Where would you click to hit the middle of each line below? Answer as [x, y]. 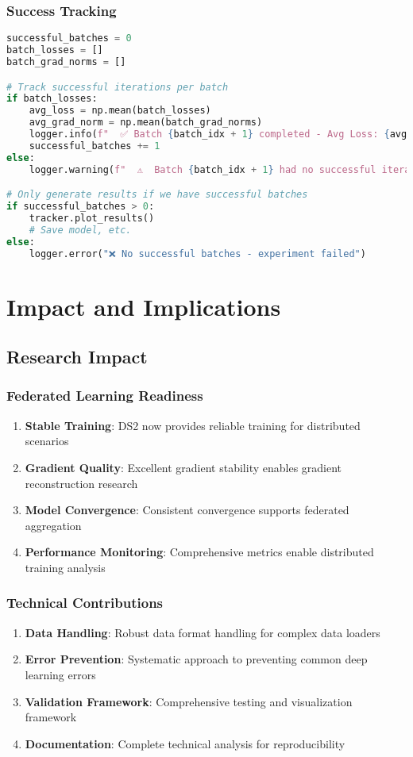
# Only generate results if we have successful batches [157, 195]
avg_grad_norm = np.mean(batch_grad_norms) [146, 123]
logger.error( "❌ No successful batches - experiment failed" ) [197, 254]
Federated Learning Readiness [105, 396]
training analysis [65, 567]
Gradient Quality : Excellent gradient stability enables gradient [183, 467]
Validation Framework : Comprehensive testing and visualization [189, 701]
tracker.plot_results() [92, 218]
